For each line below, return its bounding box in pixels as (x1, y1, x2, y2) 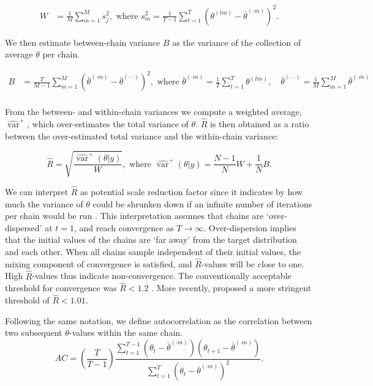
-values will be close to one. (201, 257, 304, 270)
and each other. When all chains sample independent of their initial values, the (5, 245, 301, 258)
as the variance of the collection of (172, 35, 301, 48)
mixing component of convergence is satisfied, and (5, 257, 192, 270)
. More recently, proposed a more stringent (151, 281, 312, 294)
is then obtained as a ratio (210, 117, 309, 130)
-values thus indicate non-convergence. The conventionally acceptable (32, 269, 292, 282)
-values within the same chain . (69, 326, 183, 339)
